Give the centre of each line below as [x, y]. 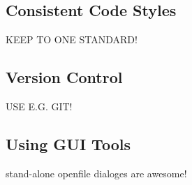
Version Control [64, 77]
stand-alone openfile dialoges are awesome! [96, 173]
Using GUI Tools [68, 143]
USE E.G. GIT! [39, 106]
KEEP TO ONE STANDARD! [72, 39]
